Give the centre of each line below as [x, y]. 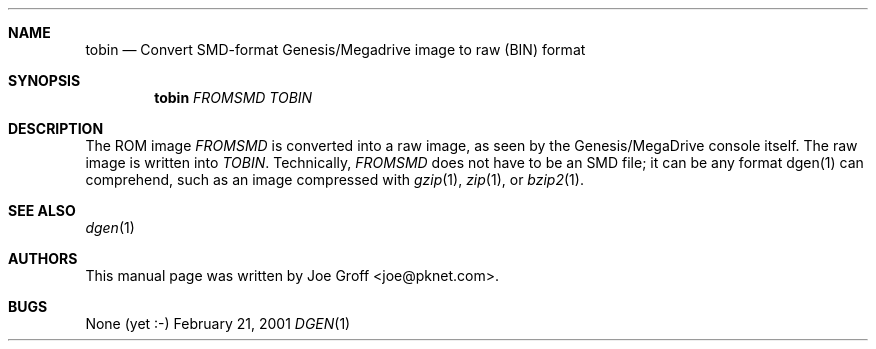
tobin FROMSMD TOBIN [233, 97]
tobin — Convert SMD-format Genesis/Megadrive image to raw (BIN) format [335, 49]
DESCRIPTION [56, 128]
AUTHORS [43, 258]
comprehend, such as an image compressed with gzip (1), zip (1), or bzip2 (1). [334, 179]
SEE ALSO [42, 210]
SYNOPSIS [44, 80]
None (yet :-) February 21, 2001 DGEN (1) [218, 323]
